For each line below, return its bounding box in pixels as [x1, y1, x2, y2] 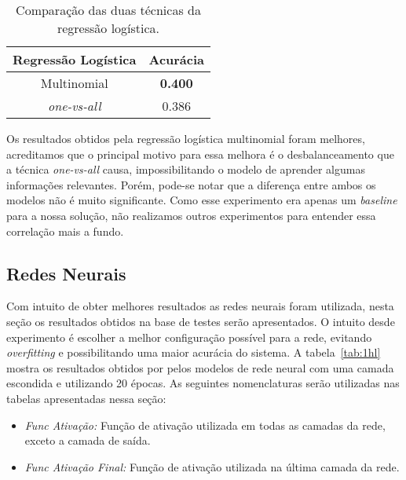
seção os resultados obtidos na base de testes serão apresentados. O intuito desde [6, 313, 395, 329]
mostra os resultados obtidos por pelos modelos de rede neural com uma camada [6, 359, 394, 376]
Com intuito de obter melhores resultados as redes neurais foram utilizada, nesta [6, 298, 394, 314]
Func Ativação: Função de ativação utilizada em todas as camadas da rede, [24, 416, 386, 433]
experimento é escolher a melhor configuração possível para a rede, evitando [6, 328, 372, 345]
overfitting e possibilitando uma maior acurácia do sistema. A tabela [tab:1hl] [6, 344, 381, 361]
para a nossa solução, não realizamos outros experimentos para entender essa [6, 207, 376, 223]
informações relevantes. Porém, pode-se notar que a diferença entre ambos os [6, 176, 376, 192]
